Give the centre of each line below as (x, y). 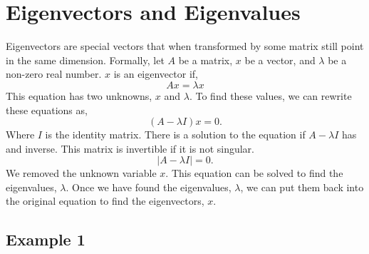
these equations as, (47, 110)
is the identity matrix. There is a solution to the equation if (175, 134)
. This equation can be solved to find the (254, 173)
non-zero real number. (54, 74)
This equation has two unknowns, (79, 95)
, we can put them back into (302, 187)
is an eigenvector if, (156, 74)
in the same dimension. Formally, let (85, 60)
